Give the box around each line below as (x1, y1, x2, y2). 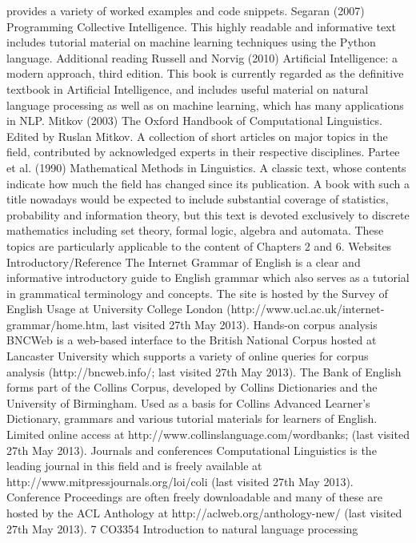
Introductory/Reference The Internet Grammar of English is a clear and (6, 253, 361, 270)
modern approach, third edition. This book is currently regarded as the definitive (6, 65, 404, 82)
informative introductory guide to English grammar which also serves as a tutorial (6, 269, 410, 286)
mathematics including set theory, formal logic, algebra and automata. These (6, 222, 384, 239)
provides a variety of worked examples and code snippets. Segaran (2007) (6, 2, 365, 18)
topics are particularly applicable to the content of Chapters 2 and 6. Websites (6, 237, 392, 254)
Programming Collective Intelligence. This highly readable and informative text (6, 18, 396, 34)
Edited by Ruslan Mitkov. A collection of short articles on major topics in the (6, 127, 388, 144)
